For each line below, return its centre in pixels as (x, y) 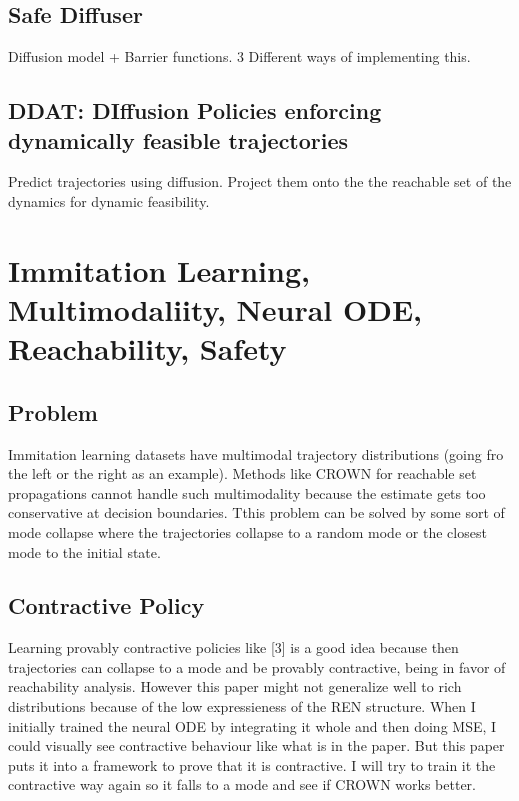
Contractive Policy (106, 605)
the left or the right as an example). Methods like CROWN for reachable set (242, 473)
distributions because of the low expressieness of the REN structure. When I (242, 706)
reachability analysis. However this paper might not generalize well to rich (235, 686)
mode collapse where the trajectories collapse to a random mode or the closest (247, 531)
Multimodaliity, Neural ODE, (215, 308)
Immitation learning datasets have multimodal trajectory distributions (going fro (256, 453)
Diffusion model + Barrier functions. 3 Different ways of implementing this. (239, 56)
